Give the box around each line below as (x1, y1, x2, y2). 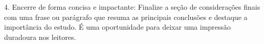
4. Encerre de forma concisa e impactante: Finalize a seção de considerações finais (4, 2, 260, 12)
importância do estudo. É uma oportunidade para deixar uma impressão (4, 21, 231, 32)
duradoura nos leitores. (4, 31, 76, 42)
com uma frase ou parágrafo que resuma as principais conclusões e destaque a (4, 11, 248, 22)
